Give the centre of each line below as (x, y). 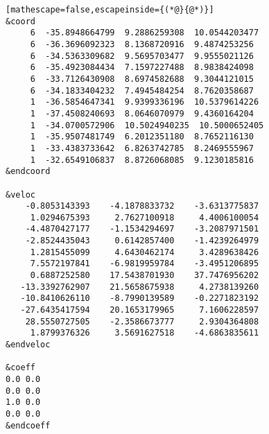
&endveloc (28, 345)
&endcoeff (28, 425)
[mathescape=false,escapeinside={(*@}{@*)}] (110, 10)
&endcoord (28, 172)
